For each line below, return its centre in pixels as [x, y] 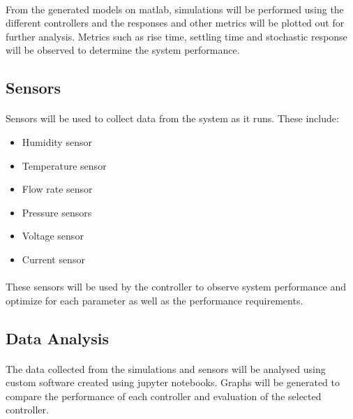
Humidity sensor [57, 141]
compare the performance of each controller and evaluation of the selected [164, 396]
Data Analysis [58, 338]
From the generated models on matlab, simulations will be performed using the [175, 9]
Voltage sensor [53, 236]
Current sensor [53, 259]
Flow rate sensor [57, 189]
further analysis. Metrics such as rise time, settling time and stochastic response [176, 36]
